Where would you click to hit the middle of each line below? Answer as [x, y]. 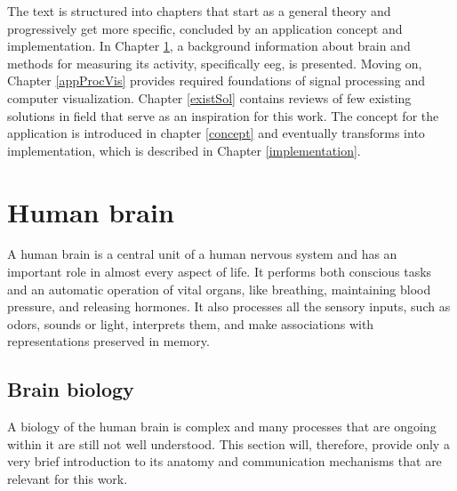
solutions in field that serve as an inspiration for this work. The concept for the [223, 115]
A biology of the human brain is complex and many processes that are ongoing [222, 427]
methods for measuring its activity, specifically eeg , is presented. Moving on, [215, 63]
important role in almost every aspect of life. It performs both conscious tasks [220, 272]
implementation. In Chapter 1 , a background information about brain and [209, 46]
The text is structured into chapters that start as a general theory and [199, 11]
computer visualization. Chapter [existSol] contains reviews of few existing [209, 97]
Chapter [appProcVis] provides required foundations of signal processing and [216, 80]
